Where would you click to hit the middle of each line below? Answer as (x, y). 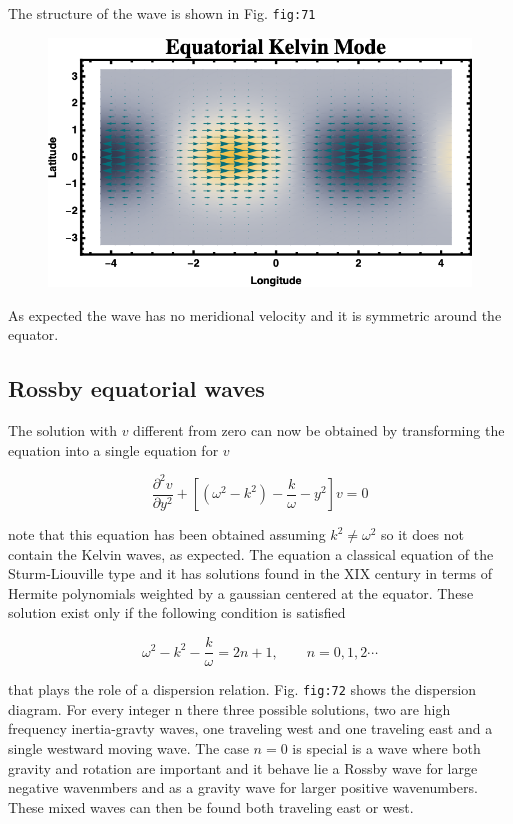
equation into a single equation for (113, 449)
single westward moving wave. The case (128, 747)
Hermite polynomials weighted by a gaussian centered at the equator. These (241, 592)
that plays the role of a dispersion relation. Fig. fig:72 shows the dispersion (242, 689)
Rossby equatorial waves (136, 388)
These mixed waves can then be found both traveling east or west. (211, 806)
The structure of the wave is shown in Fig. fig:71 (162, 13)
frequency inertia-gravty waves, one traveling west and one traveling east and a (250, 728)
